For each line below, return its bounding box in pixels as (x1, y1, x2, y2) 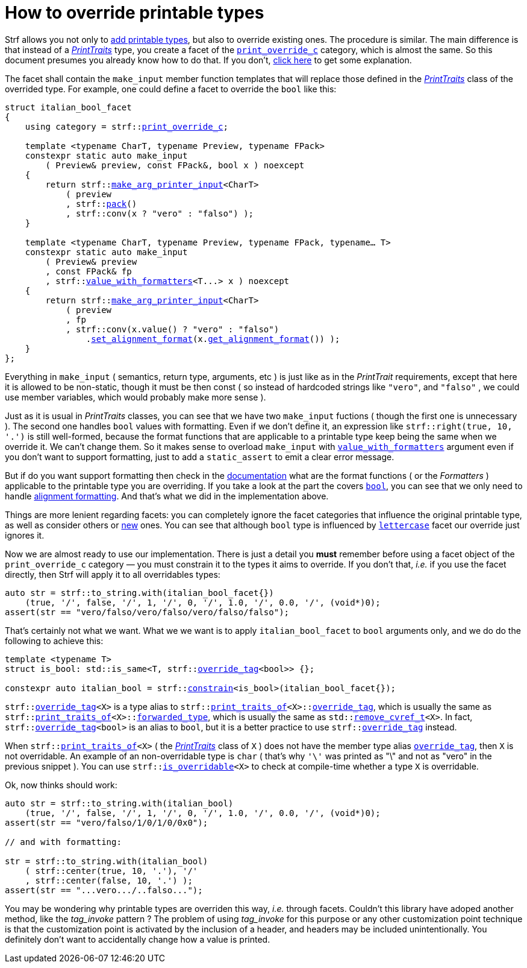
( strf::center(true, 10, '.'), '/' (25, 865, 198, 876)
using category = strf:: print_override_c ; (25, 121, 228, 131)
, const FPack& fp (45, 266, 132, 276)
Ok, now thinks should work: (5, 779, 117, 790)
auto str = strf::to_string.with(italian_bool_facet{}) (5, 587, 274, 598)
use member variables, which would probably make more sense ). (5, 391, 266, 402)
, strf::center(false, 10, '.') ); (25, 875, 193, 885)
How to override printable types (5, 2, 264, 23)
